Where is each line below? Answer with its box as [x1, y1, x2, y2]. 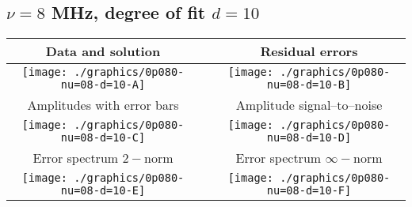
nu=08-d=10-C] [60, 131, 146, 145]
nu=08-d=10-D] [266, 131, 352, 145]
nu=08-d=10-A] [60, 78, 146, 92]
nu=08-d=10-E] [60, 184, 146, 198]
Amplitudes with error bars [27, 96, 179, 115]
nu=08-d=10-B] [266, 78, 352, 92]
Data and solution [45, 42, 161, 61]
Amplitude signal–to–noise [235, 96, 383, 115]
